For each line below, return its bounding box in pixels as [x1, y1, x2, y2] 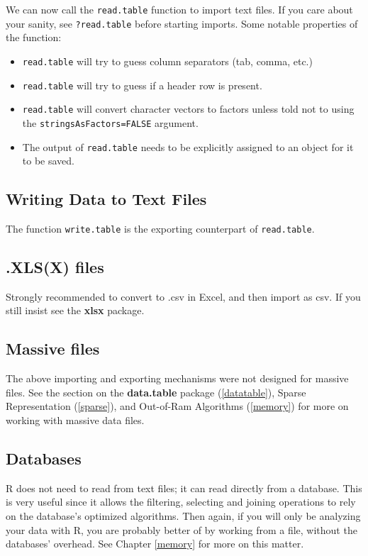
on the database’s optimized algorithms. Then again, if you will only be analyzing [6, 508, 361, 523]
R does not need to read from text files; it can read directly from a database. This [6, 480, 362, 495]
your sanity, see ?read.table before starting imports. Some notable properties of [6, 16, 358, 30]
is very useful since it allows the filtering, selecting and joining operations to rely [6, 494, 356, 509]
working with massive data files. [6, 413, 145, 428]
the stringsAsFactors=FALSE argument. [22, 115, 199, 130]
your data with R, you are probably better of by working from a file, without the [6, 522, 357, 537]
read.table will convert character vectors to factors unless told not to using [22, 101, 355, 116]
